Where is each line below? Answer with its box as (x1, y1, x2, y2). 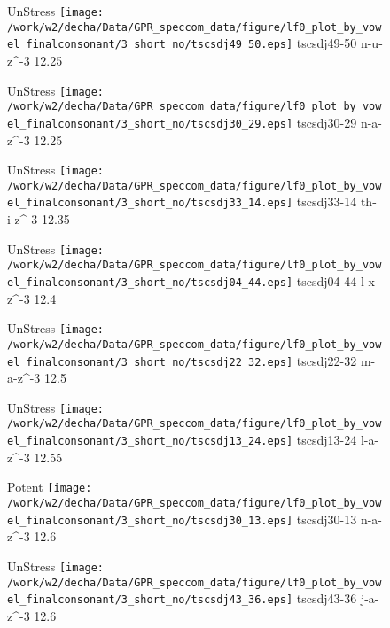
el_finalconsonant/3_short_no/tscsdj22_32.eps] (7, 355, 293, 368)
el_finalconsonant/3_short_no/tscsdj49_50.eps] (7, 38, 293, 51)
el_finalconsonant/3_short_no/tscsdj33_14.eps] (7, 197, 293, 210)
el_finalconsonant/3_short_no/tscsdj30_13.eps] (7, 514, 293, 527)
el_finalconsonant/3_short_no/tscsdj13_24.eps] (7, 435, 293, 448)
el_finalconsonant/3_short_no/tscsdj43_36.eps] (7, 593, 293, 607)
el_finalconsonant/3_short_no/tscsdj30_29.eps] (7, 117, 293, 130)
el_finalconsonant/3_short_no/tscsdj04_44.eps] (7, 276, 293, 289)
